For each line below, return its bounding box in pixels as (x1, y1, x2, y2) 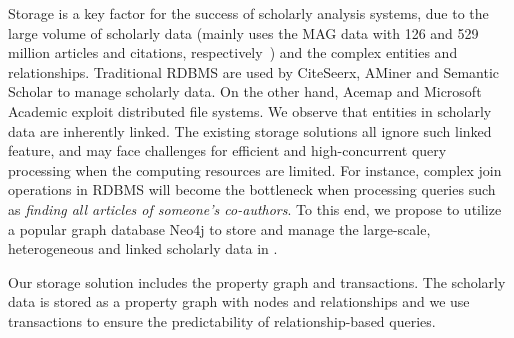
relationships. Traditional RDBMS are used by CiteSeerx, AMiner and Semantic (8, 61, 500, 82)
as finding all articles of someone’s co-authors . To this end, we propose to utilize (8, 198, 502, 219)
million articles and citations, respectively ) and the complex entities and (8, 42, 458, 63)
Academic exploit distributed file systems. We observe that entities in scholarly (8, 100, 492, 121)
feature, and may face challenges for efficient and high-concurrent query (8, 140, 447, 161)
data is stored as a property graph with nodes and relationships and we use (8, 291, 470, 312)
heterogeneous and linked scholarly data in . (8, 238, 278, 259)
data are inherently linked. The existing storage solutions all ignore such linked (8, 120, 492, 141)
